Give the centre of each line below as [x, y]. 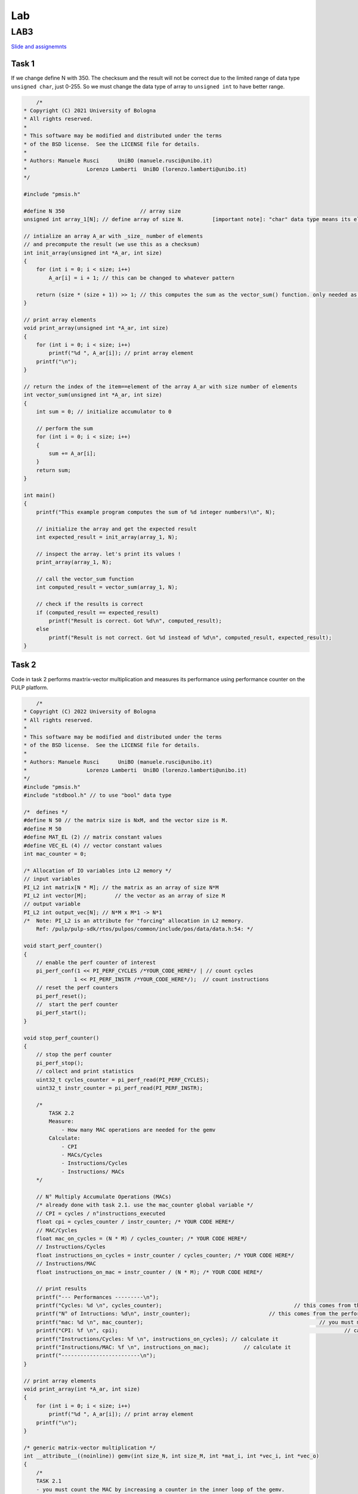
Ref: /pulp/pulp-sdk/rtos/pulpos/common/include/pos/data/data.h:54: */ [145, 929]
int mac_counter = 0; [55, 854]
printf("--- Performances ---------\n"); [98, 1297]
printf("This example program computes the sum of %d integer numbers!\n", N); [156, 512]
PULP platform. [30, 687]
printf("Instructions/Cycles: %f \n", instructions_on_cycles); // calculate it [157, 1339]
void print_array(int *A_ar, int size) [82, 1389]
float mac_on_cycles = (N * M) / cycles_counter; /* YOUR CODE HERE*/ [142, 1238]
